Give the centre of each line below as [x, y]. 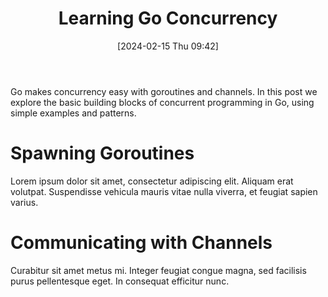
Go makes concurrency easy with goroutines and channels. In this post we [164, 91]
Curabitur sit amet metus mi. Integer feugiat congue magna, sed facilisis [158, 270]
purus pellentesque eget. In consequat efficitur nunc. [120, 281]
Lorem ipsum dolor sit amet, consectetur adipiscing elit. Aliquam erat [152, 181]
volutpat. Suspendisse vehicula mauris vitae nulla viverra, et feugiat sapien [164, 191]
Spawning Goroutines [102, 153]
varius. [24, 202]
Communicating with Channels [141, 243]
